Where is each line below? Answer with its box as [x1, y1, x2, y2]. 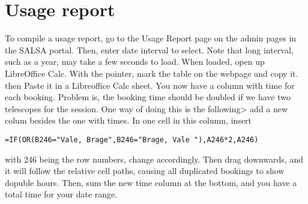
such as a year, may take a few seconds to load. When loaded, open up [5, 55, 265, 68]
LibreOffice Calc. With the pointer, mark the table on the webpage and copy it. [5, 67, 298, 79]
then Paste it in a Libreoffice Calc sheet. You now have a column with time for [5, 79, 295, 91]
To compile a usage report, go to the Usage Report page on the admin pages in [5, 32, 297, 44]
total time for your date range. [5, 188, 118, 200]
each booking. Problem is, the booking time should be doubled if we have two [5, 91, 291, 103]
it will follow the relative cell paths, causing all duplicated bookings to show [5, 164, 285, 177]
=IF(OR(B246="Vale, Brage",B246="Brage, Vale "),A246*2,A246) [5, 135, 259, 144]
